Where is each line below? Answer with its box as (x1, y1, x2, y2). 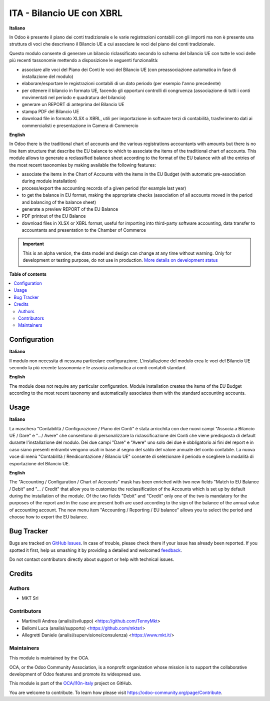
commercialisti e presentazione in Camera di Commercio (21, 123, 138, 129)
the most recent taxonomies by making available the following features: (9, 162, 156, 168)
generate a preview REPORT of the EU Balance (21, 206, 118, 212)
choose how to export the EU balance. (9, 514, 88, 520)
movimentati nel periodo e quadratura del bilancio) (21, 95, 126, 101)
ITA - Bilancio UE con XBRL (9, 8, 122, 19)
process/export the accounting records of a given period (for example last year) (21, 185, 186, 191)
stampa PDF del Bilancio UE (21, 108, 79, 115)
